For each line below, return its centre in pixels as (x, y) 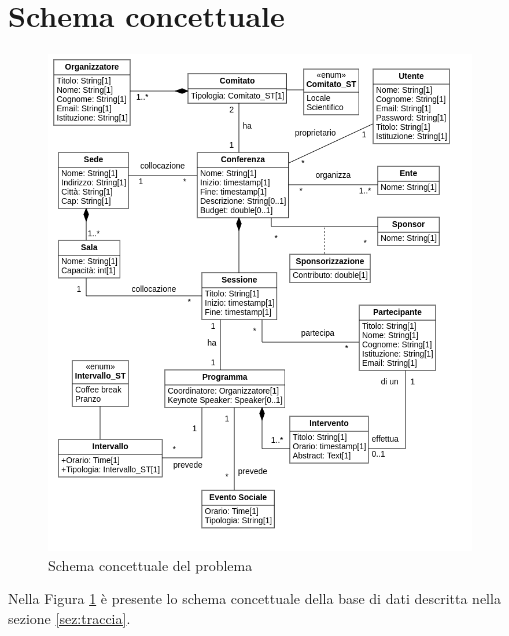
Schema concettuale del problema (150, 564)
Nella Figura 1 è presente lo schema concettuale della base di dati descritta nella (254, 598)
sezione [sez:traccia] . (69, 617)
